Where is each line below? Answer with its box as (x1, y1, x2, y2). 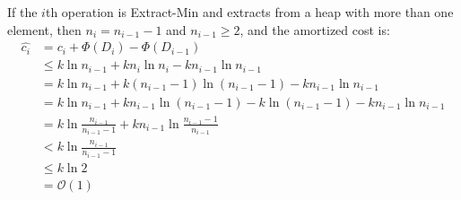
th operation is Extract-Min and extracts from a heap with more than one (45, 3, 454, 21)
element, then (7, 20, 82, 39)
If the (7, 3, 38, 21)
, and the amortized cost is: (239, 20, 390, 39)
